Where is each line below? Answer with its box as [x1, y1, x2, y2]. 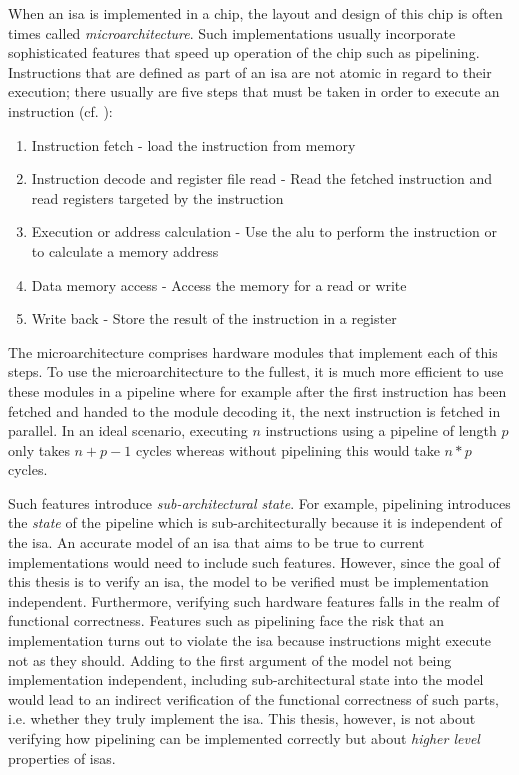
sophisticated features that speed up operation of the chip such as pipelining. [8, 42, 480, 63]
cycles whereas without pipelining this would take [135, 439, 440, 460]
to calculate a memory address [31, 240, 219, 261]
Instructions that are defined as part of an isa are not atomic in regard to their [8, 61, 492, 82]
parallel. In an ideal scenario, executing [8, 420, 248, 441]
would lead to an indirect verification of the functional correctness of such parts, [8, 688, 499, 709]
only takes [8, 439, 70, 460]
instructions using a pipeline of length [265, 420, 497, 441]
